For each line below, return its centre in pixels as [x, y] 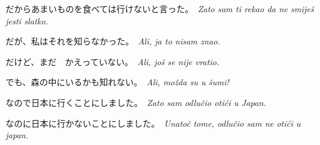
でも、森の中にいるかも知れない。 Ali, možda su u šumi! [117, 82]
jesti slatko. [27, 20]
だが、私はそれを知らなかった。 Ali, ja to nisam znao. [113, 41]
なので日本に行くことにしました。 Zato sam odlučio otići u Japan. [136, 102]
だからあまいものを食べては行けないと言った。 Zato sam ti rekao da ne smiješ [160, 9]
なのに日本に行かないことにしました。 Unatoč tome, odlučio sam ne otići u [153, 123]
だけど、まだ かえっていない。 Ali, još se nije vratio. [113, 61]
